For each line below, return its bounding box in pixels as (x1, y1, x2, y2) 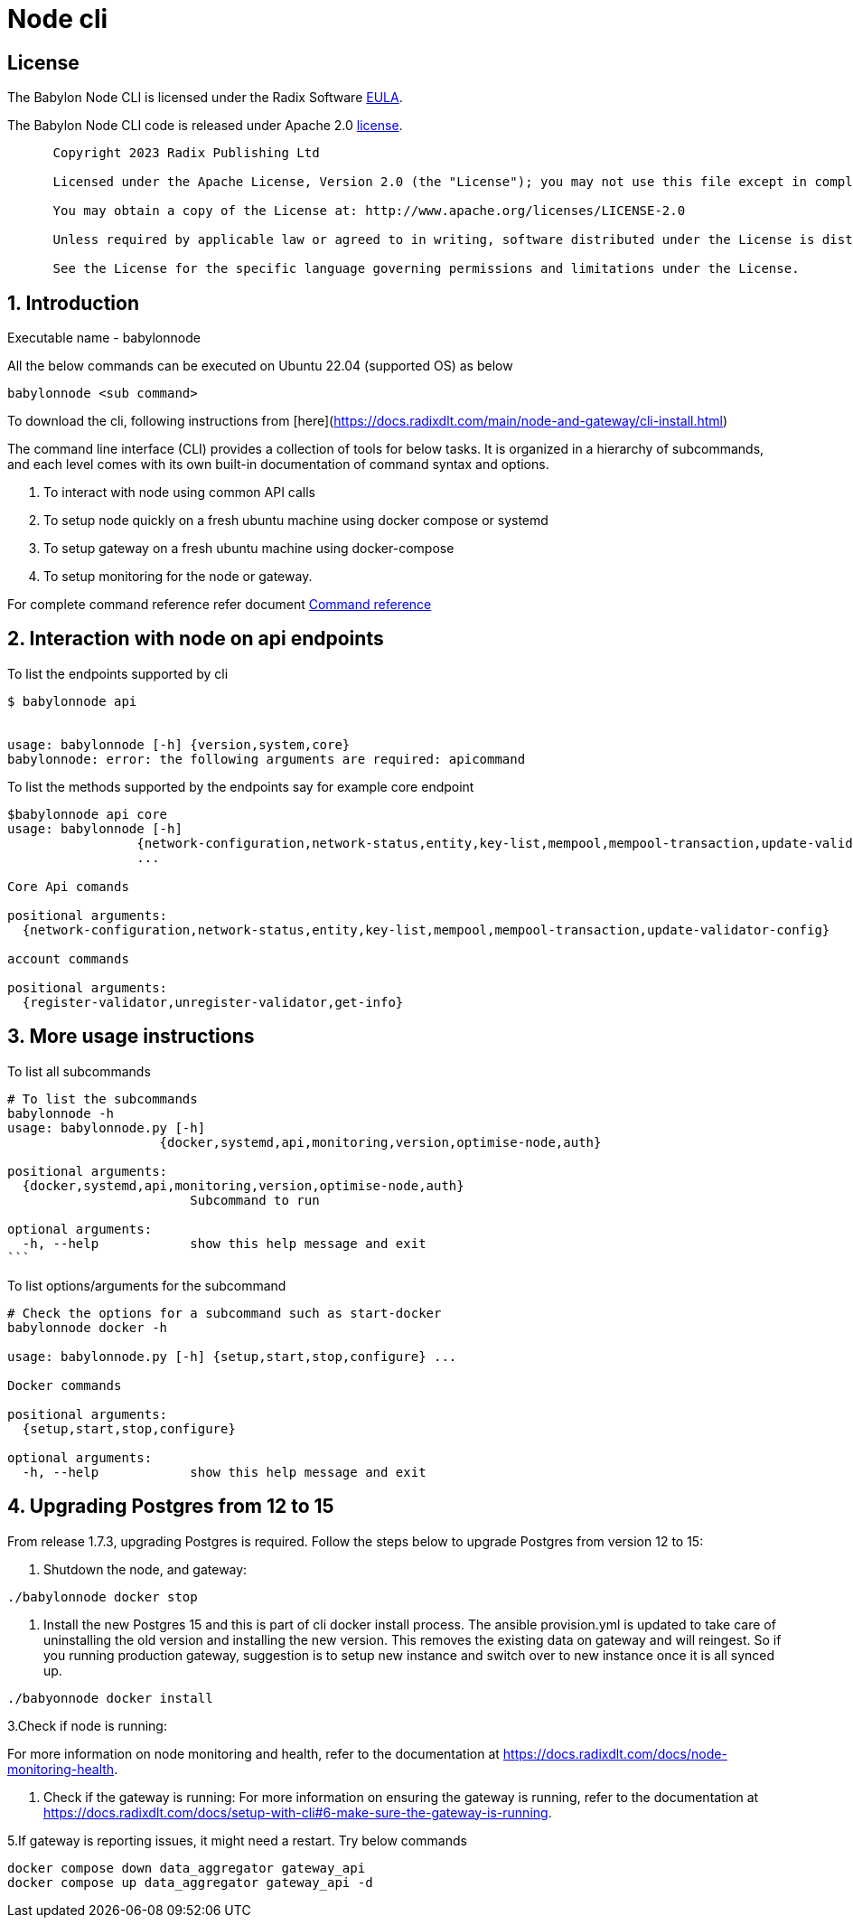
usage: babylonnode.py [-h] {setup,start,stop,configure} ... (7, 1348, 457, 1364)
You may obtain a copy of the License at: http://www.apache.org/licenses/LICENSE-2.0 (52, 203, 686, 219)
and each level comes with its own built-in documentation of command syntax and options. (7, 456, 549, 473)
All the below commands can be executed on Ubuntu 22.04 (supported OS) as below (7, 358, 513, 374)
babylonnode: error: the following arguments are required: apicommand (7, 751, 526, 766)
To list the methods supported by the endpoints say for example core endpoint (7, 778, 474, 794)
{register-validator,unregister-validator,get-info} (22, 994, 404, 1009)
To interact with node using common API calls (43, 484, 316, 501)
